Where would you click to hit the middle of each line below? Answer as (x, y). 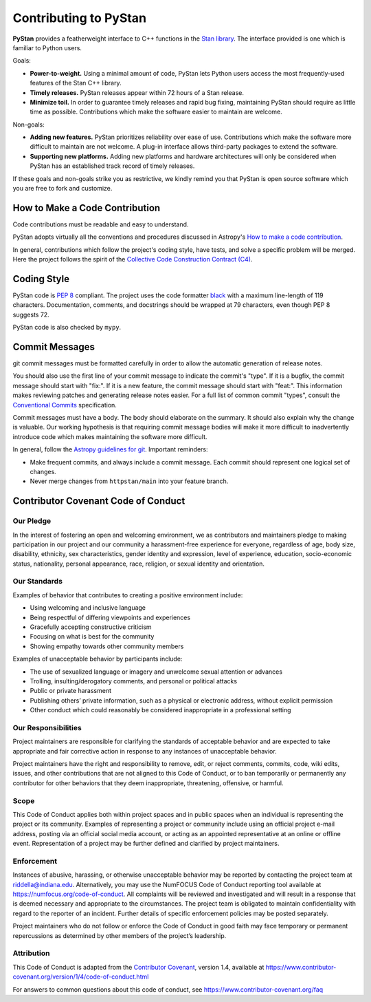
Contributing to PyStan (80, 18)
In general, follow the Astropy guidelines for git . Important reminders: (111, 449)
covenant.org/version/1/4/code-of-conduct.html (81, 977)
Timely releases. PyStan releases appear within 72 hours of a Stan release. (137, 92)
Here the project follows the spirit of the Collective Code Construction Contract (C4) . (133, 259)
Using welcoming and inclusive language (88, 608)
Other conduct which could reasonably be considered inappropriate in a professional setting (160, 710)
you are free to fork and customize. (63, 189)
